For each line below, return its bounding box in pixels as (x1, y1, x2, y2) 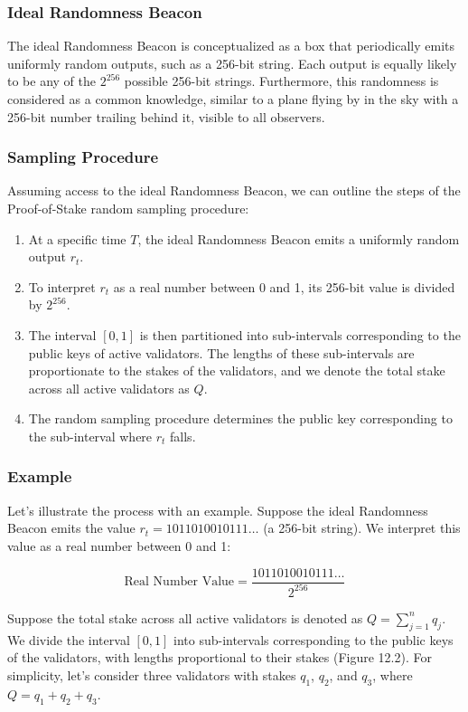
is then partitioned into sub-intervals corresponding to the (139, 325, 461, 344)
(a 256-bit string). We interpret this (263, 518, 461, 537)
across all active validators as (28, 378, 190, 397)
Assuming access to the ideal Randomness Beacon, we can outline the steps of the (7, 181, 461, 200)
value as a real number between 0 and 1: (7, 536, 231, 555)
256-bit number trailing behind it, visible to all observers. (7, 107, 325, 126)
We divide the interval (7, 630, 130, 649)
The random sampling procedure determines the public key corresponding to (28, 409, 453, 428)
